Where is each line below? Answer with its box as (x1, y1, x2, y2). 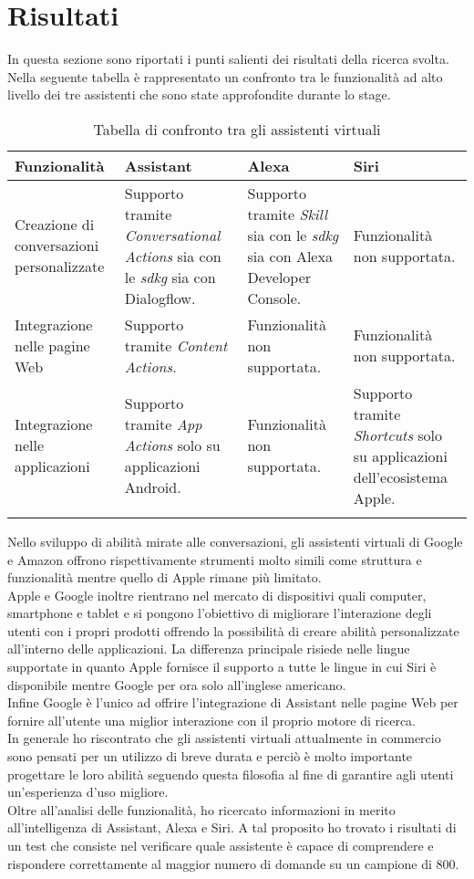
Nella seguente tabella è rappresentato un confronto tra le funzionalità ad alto (7, 67, 443, 86)
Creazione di (15, 214, 95, 235)
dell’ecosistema (353, 466, 448, 487)
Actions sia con (124, 245, 222, 267)
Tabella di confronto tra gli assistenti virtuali (93, 118, 381, 140)
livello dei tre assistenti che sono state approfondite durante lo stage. (7, 85, 391, 104)
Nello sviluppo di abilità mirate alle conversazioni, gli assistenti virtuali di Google (7, 531, 463, 550)
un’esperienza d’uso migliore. (7, 782, 169, 801)
